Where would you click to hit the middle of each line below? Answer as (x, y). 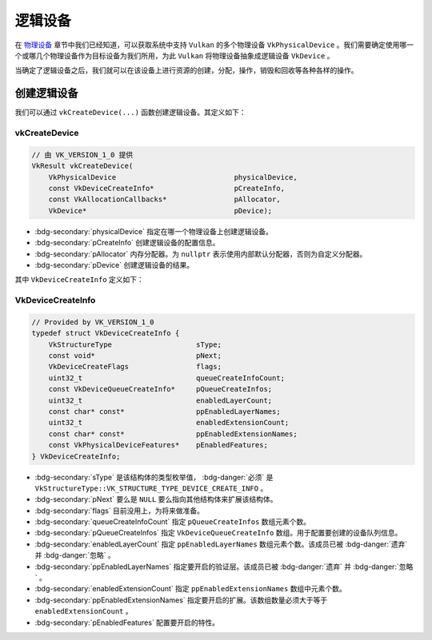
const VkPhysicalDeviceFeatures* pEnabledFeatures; (158, 445)
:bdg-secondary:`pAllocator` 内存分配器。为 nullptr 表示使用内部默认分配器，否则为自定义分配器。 (201, 254)
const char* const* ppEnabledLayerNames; (164, 411)
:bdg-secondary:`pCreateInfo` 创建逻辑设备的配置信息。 (127, 243)
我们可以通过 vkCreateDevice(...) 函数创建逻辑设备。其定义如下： (131, 113)
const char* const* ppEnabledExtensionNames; (173, 434)
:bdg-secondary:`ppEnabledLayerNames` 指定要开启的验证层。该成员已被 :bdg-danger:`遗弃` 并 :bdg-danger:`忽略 (224, 566)
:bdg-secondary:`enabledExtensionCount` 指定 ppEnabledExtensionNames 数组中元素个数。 (191, 589)
